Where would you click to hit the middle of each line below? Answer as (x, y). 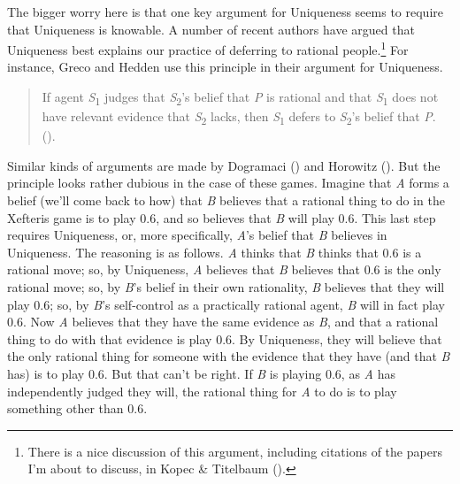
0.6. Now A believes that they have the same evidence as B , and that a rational (223, 322)
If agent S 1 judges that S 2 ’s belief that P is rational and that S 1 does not (240, 98)
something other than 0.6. (77, 408)
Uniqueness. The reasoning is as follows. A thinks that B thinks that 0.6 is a (215, 252)
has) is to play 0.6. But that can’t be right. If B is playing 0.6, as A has (201, 373)
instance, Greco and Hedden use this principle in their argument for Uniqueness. (225, 67)
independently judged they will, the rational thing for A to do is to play (202, 391)
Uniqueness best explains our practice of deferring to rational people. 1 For (208, 48)
